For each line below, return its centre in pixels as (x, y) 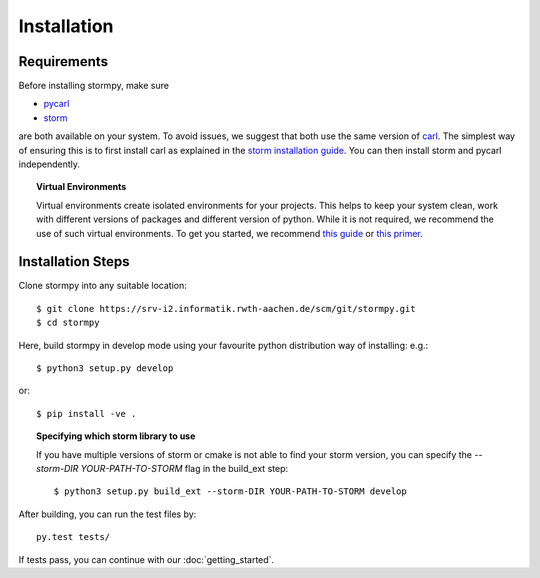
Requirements (63, 61)
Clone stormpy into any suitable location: (102, 286)
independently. (49, 164)
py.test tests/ (73, 537)
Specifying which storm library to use (116, 436)
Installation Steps (74, 261)
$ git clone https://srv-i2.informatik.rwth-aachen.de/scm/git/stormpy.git (226, 308)
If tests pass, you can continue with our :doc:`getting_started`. (146, 559)
